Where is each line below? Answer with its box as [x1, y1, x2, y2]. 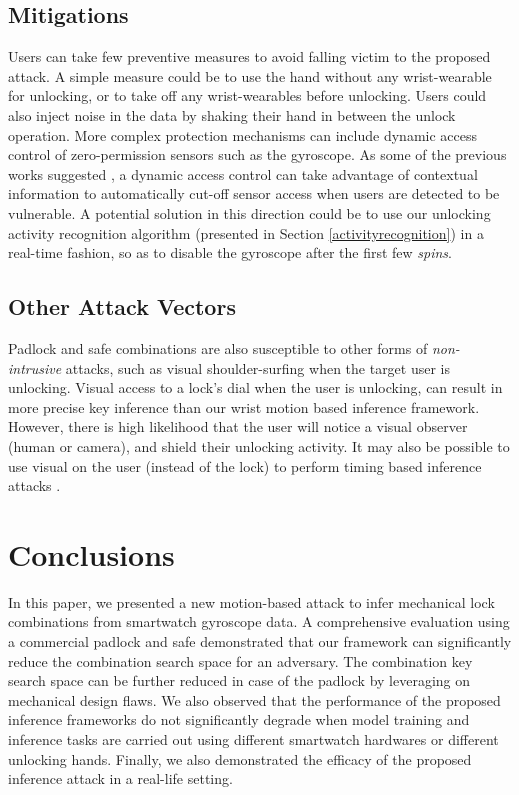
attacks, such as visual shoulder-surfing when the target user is [65, 357, 451, 378]
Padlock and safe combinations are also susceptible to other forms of [8, 337, 428, 358]
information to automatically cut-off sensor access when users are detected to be [8, 183, 500, 204]
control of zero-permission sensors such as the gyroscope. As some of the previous [8, 144, 507, 165]
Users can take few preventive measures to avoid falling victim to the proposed [8, 46, 491, 67]
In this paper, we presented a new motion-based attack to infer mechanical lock [8, 591, 495, 612]
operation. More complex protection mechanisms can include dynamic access [8, 124, 477, 145]
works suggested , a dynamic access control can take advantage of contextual [8, 163, 478, 184]
